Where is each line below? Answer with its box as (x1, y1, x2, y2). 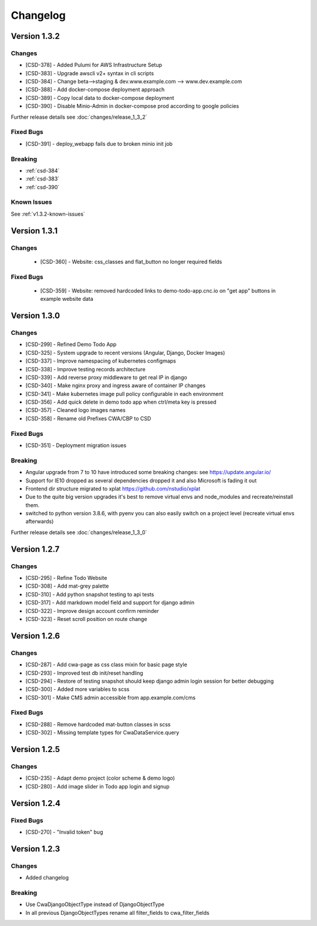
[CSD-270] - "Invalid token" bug (25, 828, 103, 836)
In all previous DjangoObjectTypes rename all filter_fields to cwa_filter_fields (25, 909, 210, 916)
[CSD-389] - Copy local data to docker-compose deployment (25, 94, 174, 101)
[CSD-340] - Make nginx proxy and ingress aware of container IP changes (25, 382, 205, 389)
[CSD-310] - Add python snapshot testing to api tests (25, 591, 154, 598)
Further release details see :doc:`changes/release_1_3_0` (11, 529, 147, 536)
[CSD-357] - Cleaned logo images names (25, 407, 126, 414)
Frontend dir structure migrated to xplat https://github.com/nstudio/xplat (25, 485, 201, 492)
